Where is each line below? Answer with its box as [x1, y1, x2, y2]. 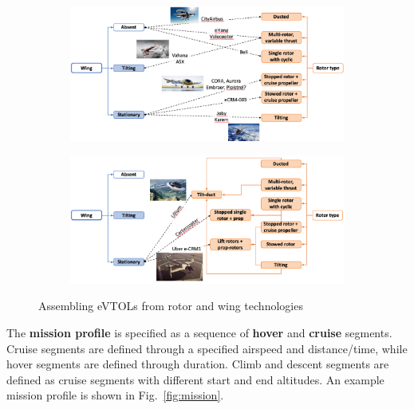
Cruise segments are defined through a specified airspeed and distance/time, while [6, 340, 408, 356]
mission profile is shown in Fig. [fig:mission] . [6, 387, 224, 403]
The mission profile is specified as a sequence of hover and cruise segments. [6, 324, 392, 340]
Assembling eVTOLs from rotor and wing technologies [38, 297, 303, 314]
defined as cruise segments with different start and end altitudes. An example [6, 371, 384, 387]
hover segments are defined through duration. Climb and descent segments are [6, 356, 389, 372]
